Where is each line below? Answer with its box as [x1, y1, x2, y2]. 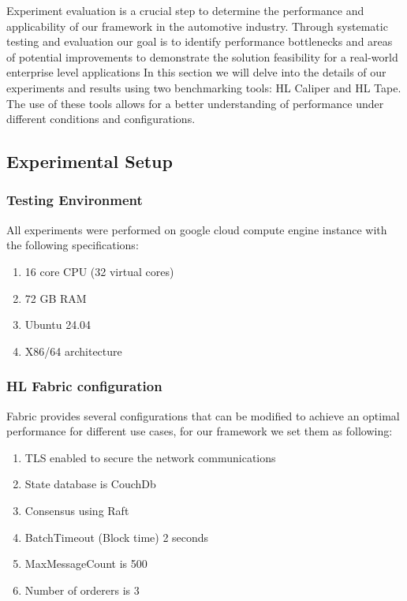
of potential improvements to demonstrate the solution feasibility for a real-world [6, 48, 398, 65]
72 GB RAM [24, 289, 87, 306]
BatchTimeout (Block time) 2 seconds [24, 528, 209, 545]
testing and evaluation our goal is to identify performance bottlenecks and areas [6, 33, 393, 50]
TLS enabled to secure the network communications [24, 449, 276, 465]
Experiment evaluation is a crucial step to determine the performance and [6, 2, 364, 18]
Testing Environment [6, 190, 143, 210]
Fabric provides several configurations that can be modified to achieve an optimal [6, 407, 400, 424]
